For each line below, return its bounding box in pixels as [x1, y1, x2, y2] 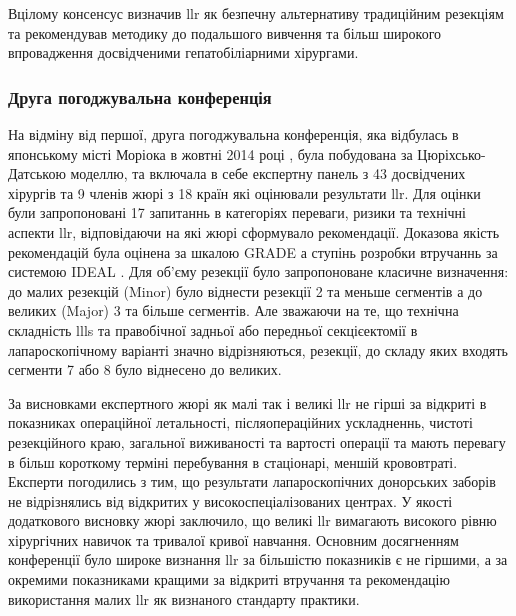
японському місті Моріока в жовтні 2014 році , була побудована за [8, 143, 413, 164]
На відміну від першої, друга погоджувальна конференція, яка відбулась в [8, 124, 459, 144]
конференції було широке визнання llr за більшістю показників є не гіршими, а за [8, 549, 508, 570]
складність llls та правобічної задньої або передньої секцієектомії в [8, 319, 418, 340]
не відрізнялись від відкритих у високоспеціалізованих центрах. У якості [8, 490, 453, 511]
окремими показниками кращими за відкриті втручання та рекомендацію [8, 569, 450, 590]
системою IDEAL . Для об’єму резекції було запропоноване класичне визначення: [8, 261, 509, 282]
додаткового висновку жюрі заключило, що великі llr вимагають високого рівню [8, 510, 497, 531]
